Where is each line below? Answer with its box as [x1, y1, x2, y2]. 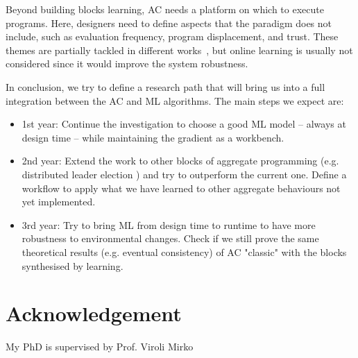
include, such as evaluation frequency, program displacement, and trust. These [6, 29, 339, 44]
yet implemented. [22, 194, 96, 209]
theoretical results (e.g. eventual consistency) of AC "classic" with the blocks [22, 244, 347, 259]
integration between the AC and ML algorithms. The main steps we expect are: [6, 93, 344, 108]
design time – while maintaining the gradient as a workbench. [22, 130, 284, 144]
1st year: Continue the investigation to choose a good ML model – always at [22, 117, 346, 131]
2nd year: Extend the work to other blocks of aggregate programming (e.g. [22, 153, 339, 168]
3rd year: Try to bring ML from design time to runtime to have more [22, 217, 316, 232]
